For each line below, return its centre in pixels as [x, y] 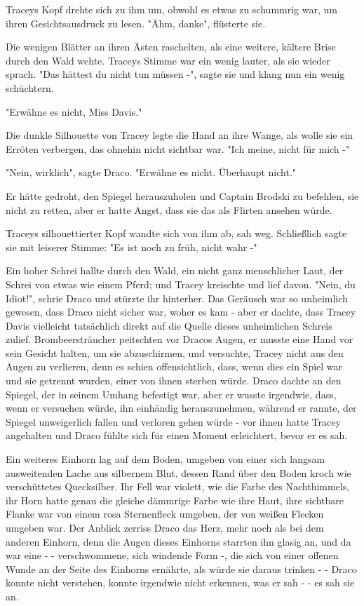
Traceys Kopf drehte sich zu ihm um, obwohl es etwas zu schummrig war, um [171, 9]
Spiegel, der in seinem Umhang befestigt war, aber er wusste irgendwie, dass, [171, 394]
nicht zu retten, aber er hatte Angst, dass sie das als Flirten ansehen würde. [169, 209]
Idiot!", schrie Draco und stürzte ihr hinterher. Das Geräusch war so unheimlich [177, 298]
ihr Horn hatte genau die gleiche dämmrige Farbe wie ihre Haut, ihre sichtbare [175, 500]
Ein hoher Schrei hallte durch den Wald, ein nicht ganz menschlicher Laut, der [175, 270]
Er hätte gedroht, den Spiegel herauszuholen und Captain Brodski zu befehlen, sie [182, 195]
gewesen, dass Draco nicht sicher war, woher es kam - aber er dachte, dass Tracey [181, 312]
